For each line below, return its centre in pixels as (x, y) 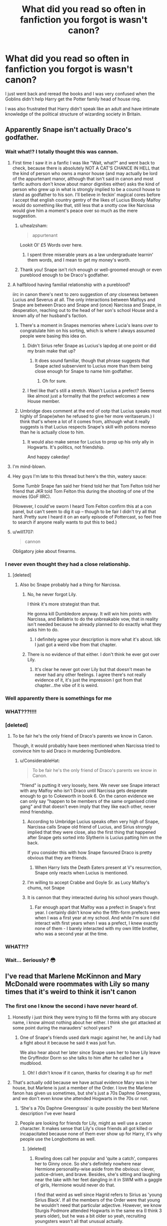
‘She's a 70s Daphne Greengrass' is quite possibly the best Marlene (89, 1108)
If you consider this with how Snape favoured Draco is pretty (89, 852)
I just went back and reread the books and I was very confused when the (80, 93)
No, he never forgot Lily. (52, 594)
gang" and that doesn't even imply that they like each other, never (87, 806)
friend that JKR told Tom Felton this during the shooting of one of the (83, 491)
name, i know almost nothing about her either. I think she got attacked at (86, 1022)
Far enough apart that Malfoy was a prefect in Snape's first (95, 907)
